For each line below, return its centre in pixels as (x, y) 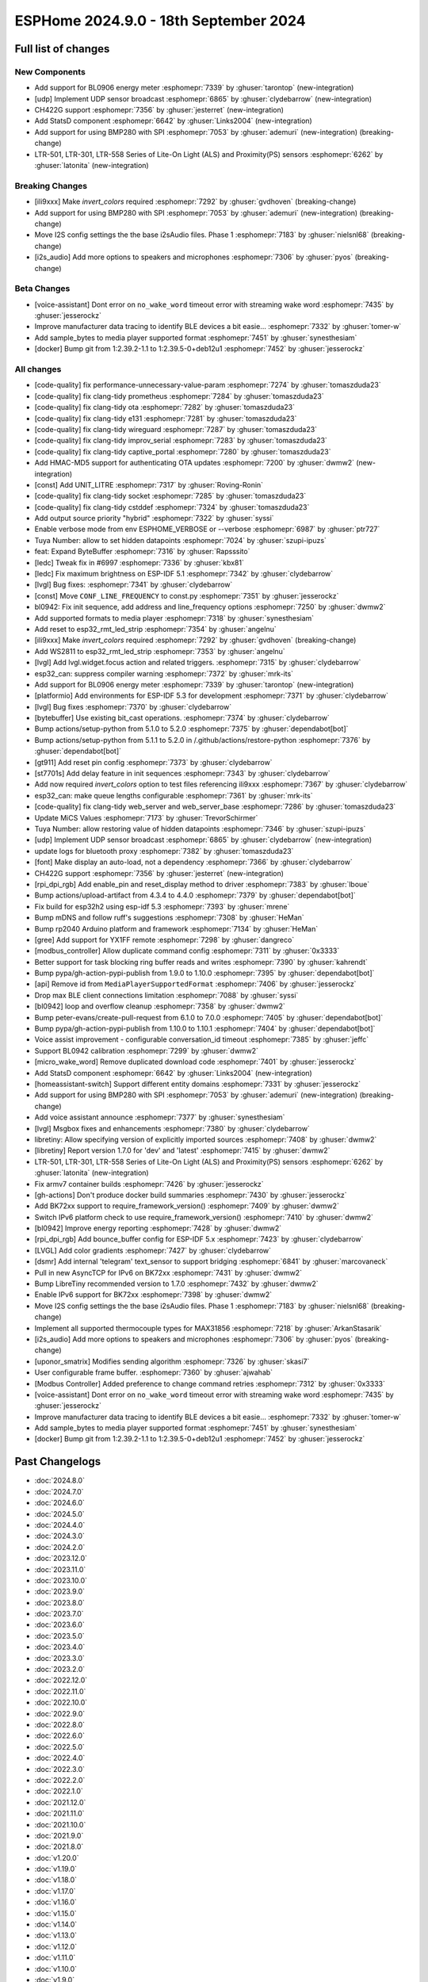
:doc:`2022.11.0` (60, 1691)
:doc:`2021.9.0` (59, 1835)
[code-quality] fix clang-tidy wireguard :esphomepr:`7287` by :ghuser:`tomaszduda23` (176, 429)
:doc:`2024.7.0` (59, 1491)
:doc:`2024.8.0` (59, 1481)
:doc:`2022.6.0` (59, 1735)
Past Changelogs (58, 1462)
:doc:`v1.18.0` (56, 1880)
